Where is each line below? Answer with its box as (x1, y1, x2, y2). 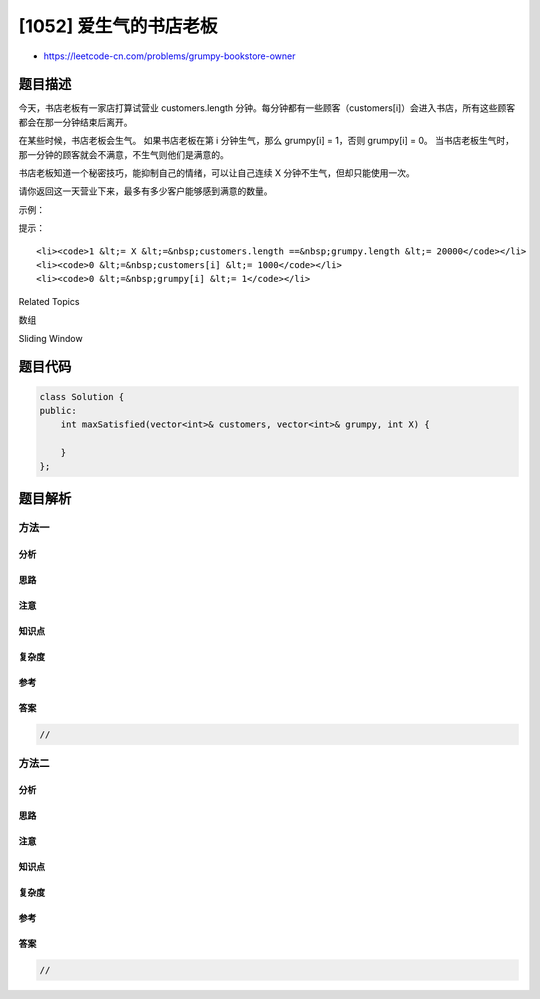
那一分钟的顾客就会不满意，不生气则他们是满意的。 (18, 148, 229, 160)
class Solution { (39, 391, 125, 402)
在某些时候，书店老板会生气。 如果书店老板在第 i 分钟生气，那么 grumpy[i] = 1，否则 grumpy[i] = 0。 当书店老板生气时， (18, 135, 515, 147)
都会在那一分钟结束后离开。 (18, 116, 133, 128)
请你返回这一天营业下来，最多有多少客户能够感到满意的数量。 (18, 185, 273, 197)
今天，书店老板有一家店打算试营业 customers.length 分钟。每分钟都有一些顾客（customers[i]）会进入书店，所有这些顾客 (18, 102, 515, 114)
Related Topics (18, 295, 80, 307)
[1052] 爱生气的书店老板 (18, 15, 218, 37)
